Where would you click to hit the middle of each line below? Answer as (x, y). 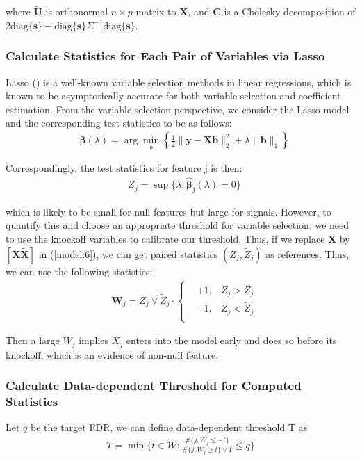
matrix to (156, 11)
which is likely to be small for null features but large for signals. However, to (168, 211)
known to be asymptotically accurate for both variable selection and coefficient (173, 96)
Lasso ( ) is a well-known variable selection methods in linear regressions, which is (179, 82)
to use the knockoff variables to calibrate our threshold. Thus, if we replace (165, 239)
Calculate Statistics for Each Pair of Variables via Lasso (165, 56)
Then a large (33, 340)
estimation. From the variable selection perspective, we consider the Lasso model (178, 109)
